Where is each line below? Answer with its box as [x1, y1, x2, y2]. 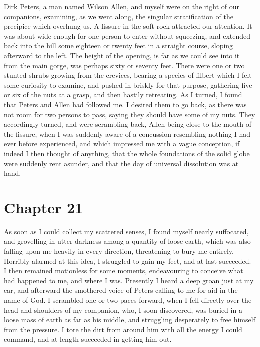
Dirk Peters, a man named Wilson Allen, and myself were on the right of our [4, 1, 239, 11]
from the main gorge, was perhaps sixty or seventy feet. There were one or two [4, 60, 245, 70]
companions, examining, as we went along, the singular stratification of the [4, 11, 233, 21]
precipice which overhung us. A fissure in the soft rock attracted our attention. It [4, 21, 252, 31]
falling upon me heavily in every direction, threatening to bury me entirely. [4, 246, 234, 256]
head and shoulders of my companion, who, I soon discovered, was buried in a [4, 304, 242, 315]
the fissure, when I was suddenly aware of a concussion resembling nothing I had [4, 128, 250, 139]
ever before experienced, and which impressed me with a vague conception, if [4, 138, 240, 149]
